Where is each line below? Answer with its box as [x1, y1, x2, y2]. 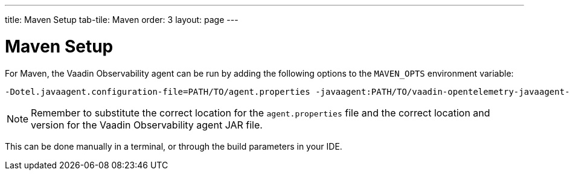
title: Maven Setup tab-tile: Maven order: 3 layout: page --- [5, 14, 239, 25]
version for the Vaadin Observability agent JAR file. [31, 118, 263, 131]
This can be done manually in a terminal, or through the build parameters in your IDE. [5, 141, 342, 151]
